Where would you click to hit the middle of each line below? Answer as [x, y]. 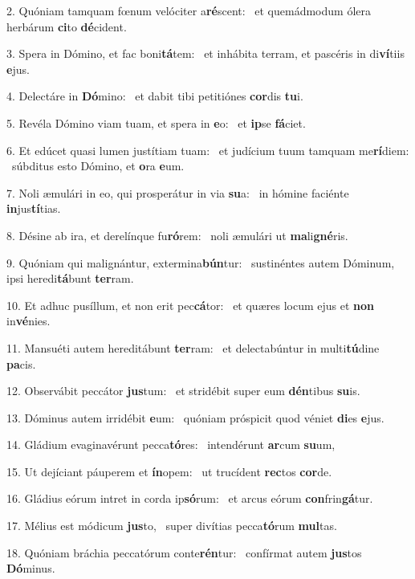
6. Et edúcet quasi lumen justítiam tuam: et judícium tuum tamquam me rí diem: [208, 150]
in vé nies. [28, 321]
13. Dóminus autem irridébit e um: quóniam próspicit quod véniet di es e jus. [195, 417]
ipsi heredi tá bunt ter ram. [70, 278]
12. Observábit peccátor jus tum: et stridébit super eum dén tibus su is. [183, 391]
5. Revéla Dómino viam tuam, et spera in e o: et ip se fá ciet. [156, 122]
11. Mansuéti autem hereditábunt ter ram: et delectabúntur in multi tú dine [193, 347]
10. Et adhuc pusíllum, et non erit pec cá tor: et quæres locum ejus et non [190, 305]
